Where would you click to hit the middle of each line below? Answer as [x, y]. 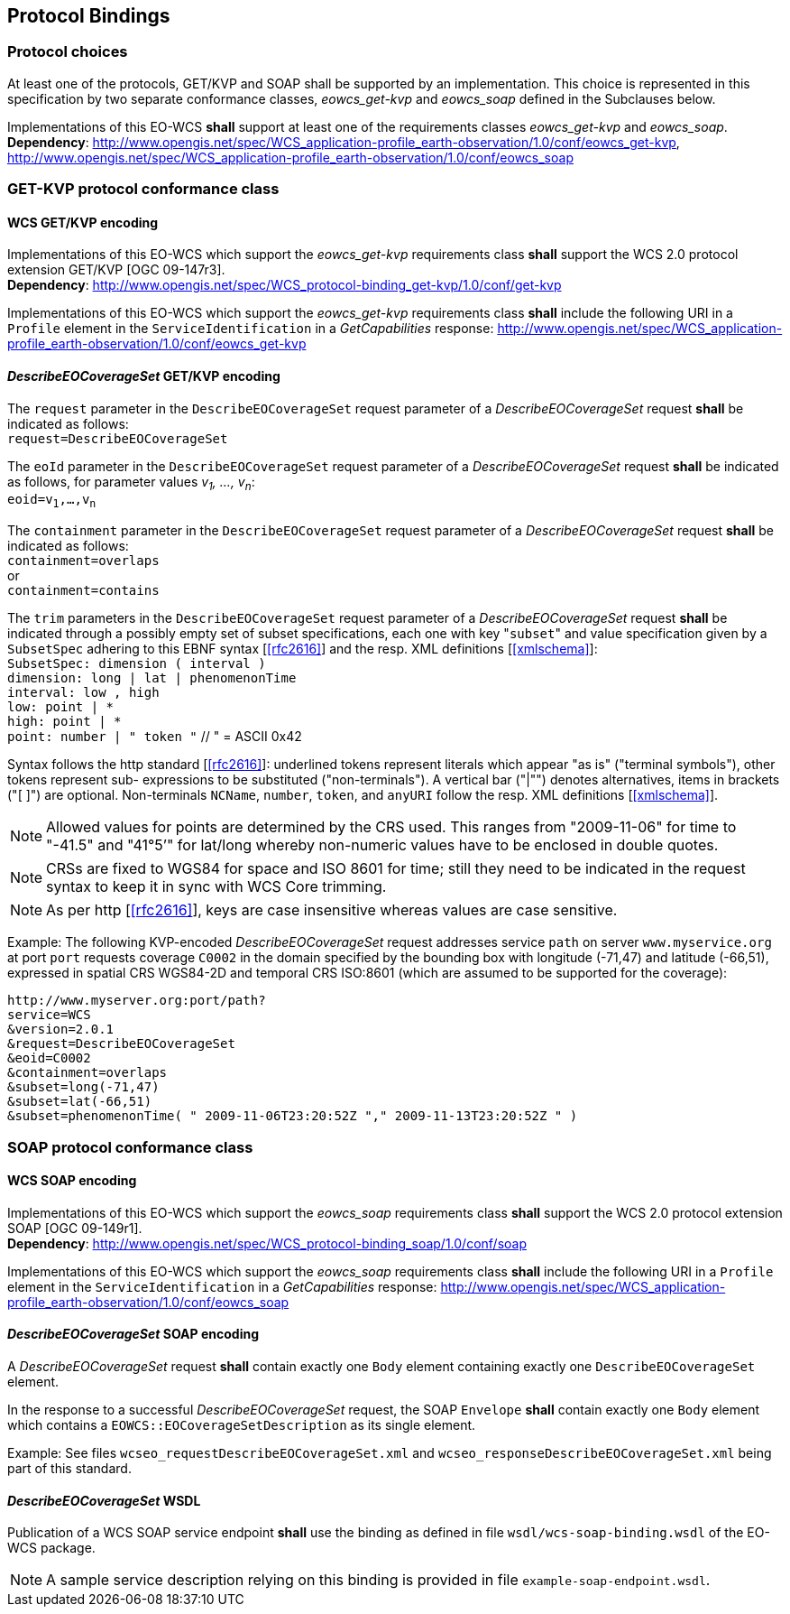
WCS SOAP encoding [72, 1181]
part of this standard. [69, 1469]
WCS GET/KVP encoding [83, 222]
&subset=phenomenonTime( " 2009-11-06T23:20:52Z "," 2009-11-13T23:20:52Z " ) [293, 1116]
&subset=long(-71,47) [83, 1087]
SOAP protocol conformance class [130, 1147]
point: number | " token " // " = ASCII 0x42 [155, 737]
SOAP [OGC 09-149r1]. [75, 1228]
